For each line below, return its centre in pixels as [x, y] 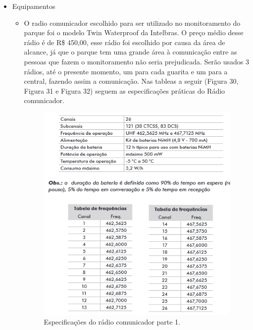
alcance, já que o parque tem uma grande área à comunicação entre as [130, 52]
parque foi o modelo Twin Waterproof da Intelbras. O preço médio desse [134, 32]
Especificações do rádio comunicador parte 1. [112, 322]
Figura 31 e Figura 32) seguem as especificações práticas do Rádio [125, 90]
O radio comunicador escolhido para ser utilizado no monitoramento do [132, 23]
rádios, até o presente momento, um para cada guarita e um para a [126, 71]
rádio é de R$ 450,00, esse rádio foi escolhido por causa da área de [125, 42]
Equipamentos [34, 6]
